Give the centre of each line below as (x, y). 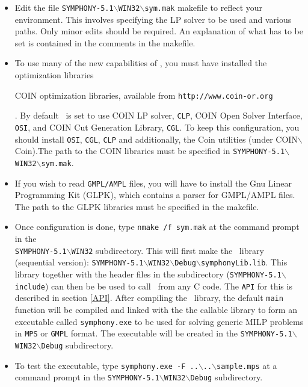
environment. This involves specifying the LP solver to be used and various (153, 19)
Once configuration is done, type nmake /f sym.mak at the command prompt (157, 227)
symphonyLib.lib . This (244, 262)
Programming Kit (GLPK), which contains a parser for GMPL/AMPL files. (155, 195)
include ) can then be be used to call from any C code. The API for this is (153, 286)
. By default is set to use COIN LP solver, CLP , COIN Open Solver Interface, (159, 115)
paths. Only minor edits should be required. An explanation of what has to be (159, 31)
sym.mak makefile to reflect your (204, 7)
